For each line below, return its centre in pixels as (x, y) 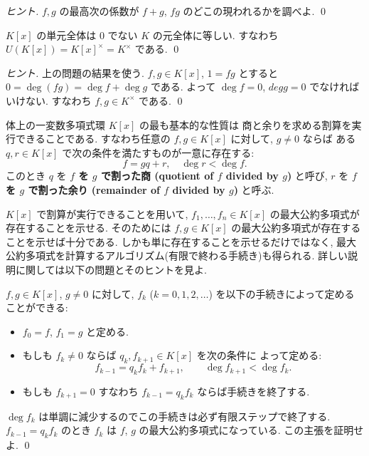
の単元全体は (66, 35)
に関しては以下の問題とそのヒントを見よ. (111, 269)
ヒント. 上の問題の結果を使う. (75, 72)
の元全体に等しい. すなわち (215, 35)
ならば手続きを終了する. (253, 391)
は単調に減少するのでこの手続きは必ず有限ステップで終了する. (184, 416)
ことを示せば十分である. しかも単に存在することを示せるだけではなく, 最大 (181, 241)
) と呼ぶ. (254, 189)
